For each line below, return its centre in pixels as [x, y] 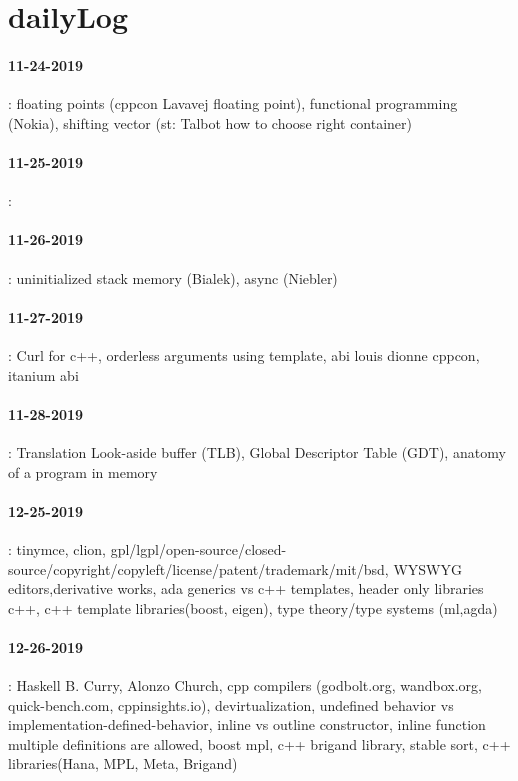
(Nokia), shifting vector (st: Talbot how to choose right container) [210, 122]
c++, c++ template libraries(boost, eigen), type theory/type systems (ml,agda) [253, 607]
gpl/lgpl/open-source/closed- [198, 548]
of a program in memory [83, 471]
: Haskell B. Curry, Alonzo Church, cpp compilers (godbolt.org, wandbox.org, [245, 685]
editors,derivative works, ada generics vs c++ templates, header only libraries [246, 588]
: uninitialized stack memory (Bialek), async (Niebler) [173, 277]
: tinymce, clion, [57, 548]
